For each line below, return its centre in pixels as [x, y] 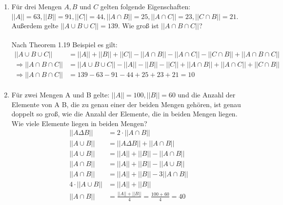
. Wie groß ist [138, 26]
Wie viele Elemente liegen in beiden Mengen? [79, 123]
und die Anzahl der [207, 95]
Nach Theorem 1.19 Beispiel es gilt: [64, 45]
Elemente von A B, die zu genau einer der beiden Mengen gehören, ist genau [126, 104]
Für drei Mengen [37, 6]
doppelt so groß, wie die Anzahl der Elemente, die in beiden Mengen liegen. [124, 114]
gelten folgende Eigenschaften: [145, 6]
